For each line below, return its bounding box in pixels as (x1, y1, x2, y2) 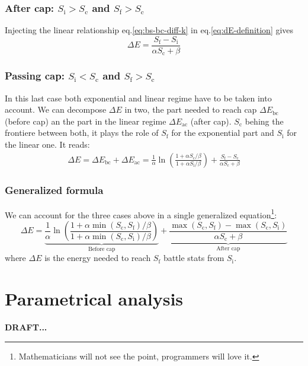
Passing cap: (5, 68, 65, 83)
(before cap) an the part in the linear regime (5, 114, 166, 127)
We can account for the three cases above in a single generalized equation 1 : (5, 206, 277, 221)
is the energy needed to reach (44, 252, 151, 264)
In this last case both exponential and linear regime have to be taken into (5, 91, 272, 104)
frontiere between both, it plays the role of (5, 126, 159, 139)
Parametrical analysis (5, 287, 184, 311)
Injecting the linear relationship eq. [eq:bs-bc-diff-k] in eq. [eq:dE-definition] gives (5, 24, 294, 36)
